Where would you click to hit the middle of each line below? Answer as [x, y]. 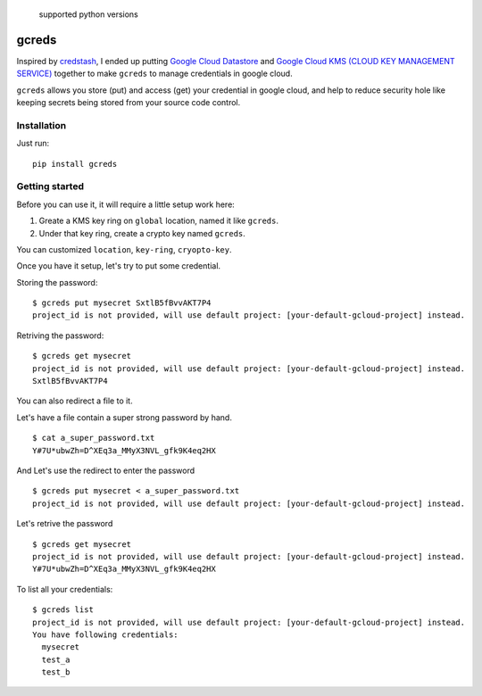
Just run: [33, 144]
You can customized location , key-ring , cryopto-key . [124, 249]
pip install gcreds [75, 164]
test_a [56, 659]
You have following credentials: [105, 634]
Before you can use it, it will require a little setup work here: [126, 204]
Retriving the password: [60, 336]
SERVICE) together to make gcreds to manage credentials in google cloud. [155, 74]
